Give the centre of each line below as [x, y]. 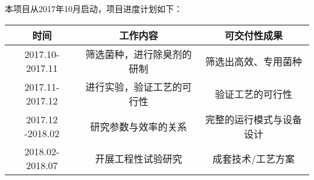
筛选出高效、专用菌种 [254, 61]
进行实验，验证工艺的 [134, 86]
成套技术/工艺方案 [254, 158]
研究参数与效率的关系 [139, 126]
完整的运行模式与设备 [254, 119]
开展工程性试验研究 [139, 158]
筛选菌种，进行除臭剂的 [139, 54]
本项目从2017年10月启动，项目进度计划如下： [94, 8]
